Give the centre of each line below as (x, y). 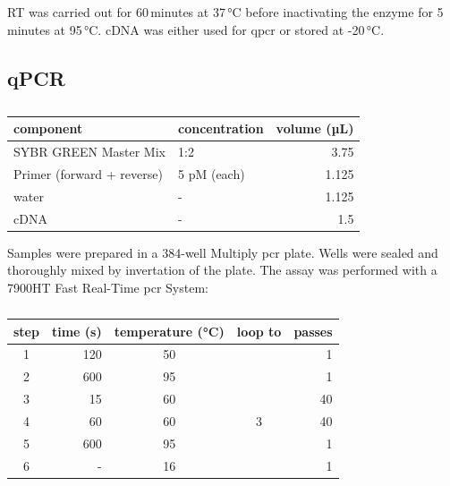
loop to (259, 331)
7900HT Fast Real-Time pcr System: (108, 288)
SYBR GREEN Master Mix (89, 152)
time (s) (76, 331)
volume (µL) (315, 128)
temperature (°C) (169, 331)
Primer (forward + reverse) (88, 174)
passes (313, 331)
